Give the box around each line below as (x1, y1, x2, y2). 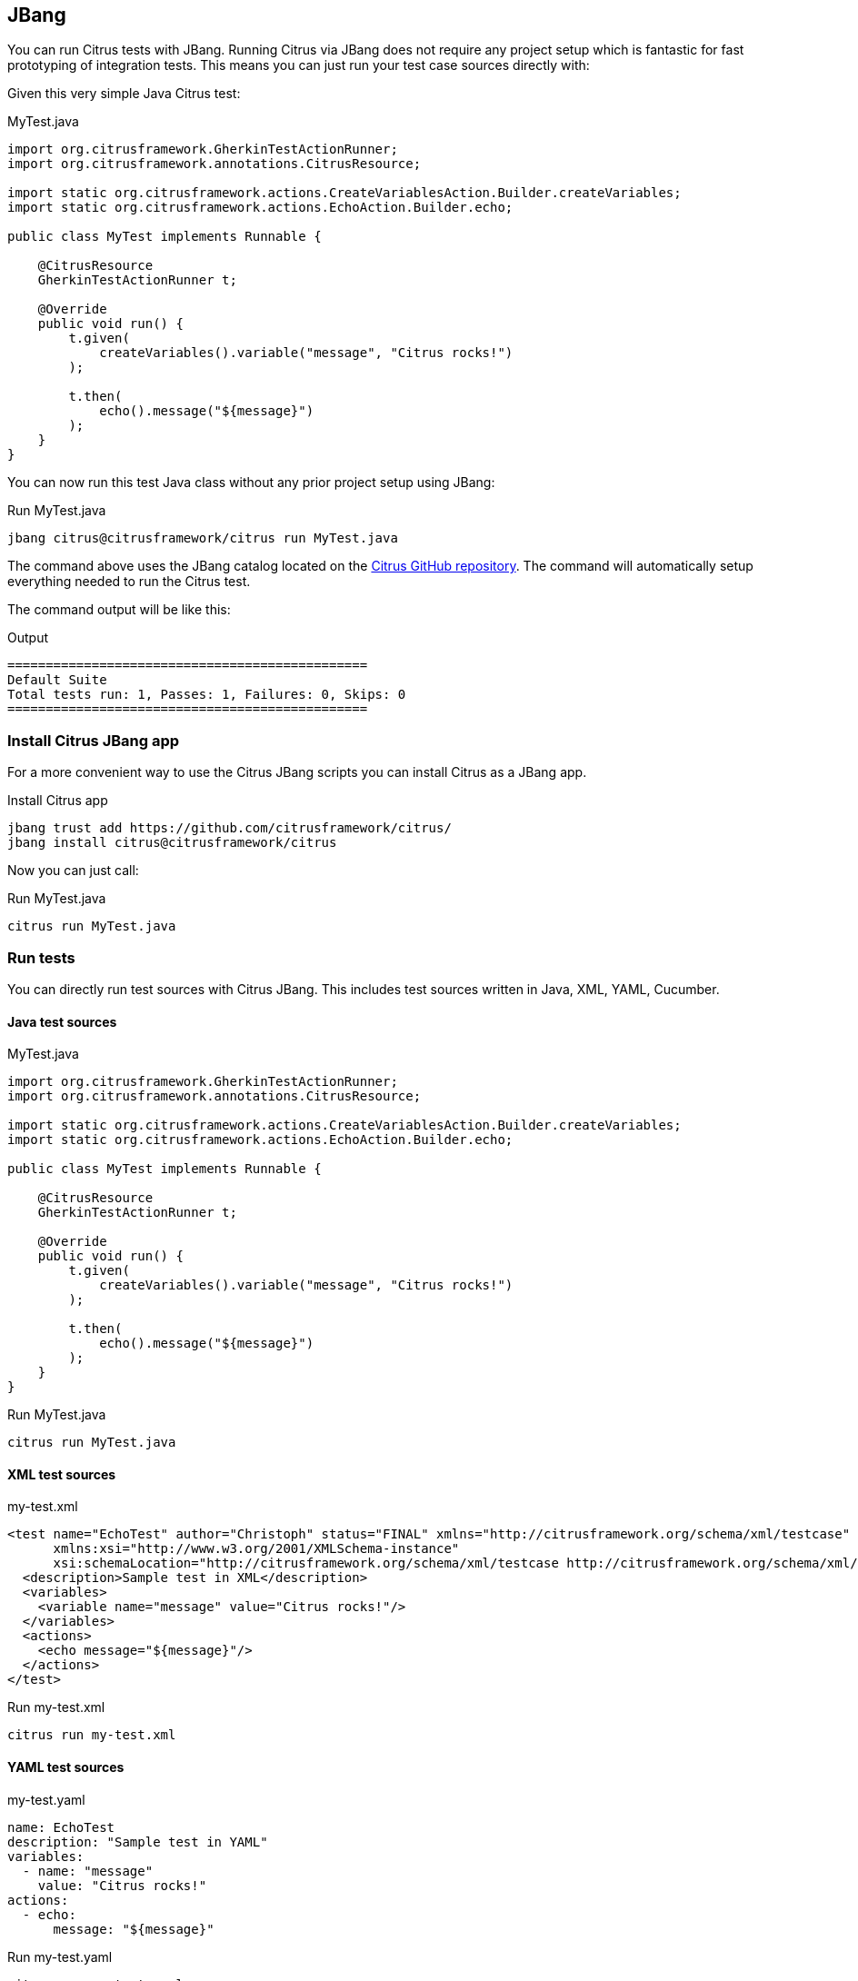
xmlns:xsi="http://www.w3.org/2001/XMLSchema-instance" (53, 1541, 460, 1557)
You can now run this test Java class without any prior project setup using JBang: (7, 474, 495, 491)
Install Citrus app (7, 792, 108, 809)
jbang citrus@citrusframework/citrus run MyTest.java (7, 531, 398, 546)
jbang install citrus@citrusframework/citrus (7, 835, 337, 851)
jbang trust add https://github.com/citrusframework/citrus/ (7, 821, 452, 836)
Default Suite (7, 672, 107, 688)
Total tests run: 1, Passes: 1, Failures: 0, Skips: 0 (7, 687, 406, 702)
